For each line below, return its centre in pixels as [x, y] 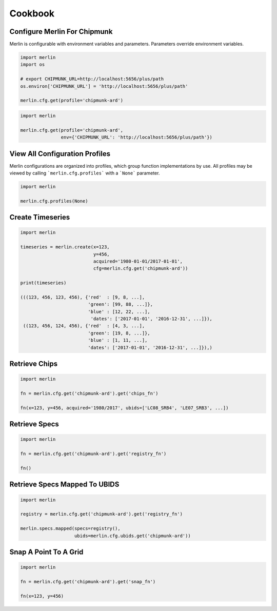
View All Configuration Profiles [60, 154]
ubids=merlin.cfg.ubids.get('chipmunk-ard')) [133, 536]
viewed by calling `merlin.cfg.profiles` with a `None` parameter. [85, 173]
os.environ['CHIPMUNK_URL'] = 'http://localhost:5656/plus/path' [104, 86]
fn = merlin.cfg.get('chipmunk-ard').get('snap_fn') [88, 582]
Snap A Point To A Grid [46, 552]
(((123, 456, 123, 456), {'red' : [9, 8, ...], [83, 297]
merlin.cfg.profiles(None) [54, 201]
